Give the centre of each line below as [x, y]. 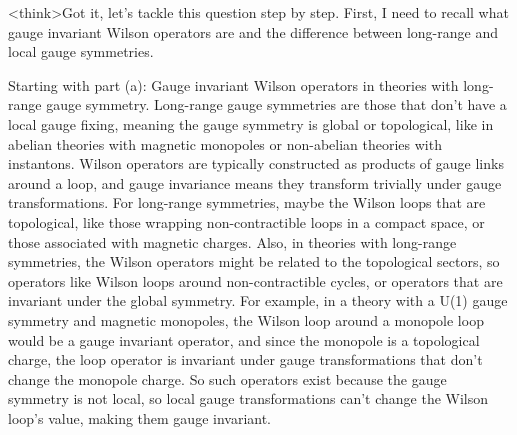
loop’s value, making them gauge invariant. [140, 417]
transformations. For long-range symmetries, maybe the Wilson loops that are [247, 202]
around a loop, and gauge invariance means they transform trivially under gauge [255, 182]
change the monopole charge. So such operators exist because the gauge [227, 378]
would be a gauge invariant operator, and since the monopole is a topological [244, 339]
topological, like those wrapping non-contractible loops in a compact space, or [246, 221]
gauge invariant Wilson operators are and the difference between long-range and [253, 31]
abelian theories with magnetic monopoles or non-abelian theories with [225, 143]
